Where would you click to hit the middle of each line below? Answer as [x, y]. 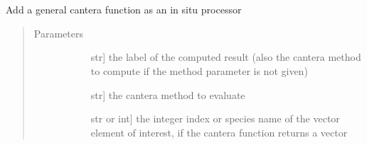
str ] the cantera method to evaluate [168, 94]
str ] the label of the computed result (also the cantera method [226, 57]
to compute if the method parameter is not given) [199, 70]
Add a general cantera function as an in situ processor [124, 10]
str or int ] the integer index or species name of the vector [215, 118]
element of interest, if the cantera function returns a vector [219, 132]
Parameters [58, 33]
